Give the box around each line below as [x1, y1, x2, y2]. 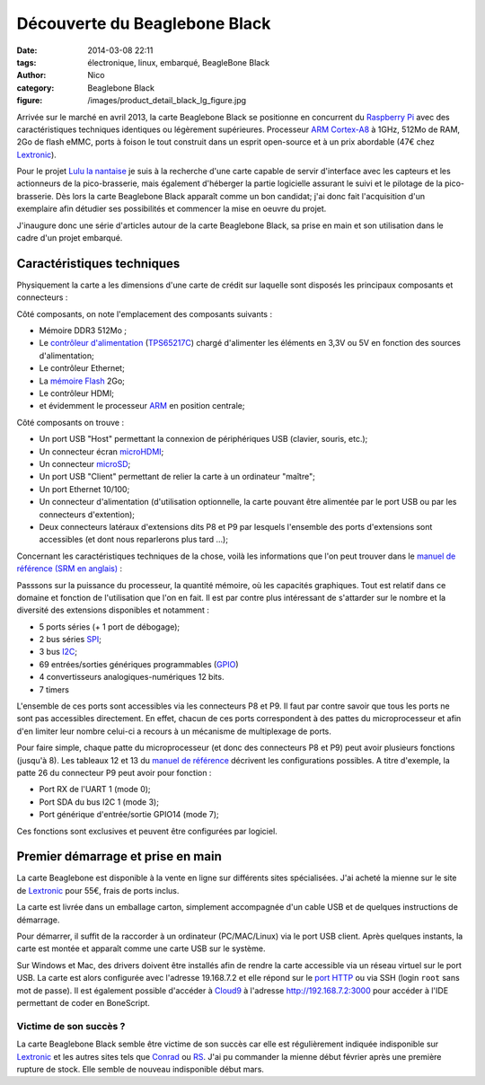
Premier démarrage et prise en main [16, 849, 222, 864]
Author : [16, 70, 47, 81]
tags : [16, 57, 37, 67]
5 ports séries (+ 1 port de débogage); [39, 621, 180, 632]
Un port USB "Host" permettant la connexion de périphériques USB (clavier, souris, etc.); [39, 434, 368, 445]
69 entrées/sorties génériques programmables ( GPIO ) [39, 658, 239, 669]
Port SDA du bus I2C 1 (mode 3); [39, 796, 159, 807]
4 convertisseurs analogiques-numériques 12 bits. [39, 672, 225, 683]
